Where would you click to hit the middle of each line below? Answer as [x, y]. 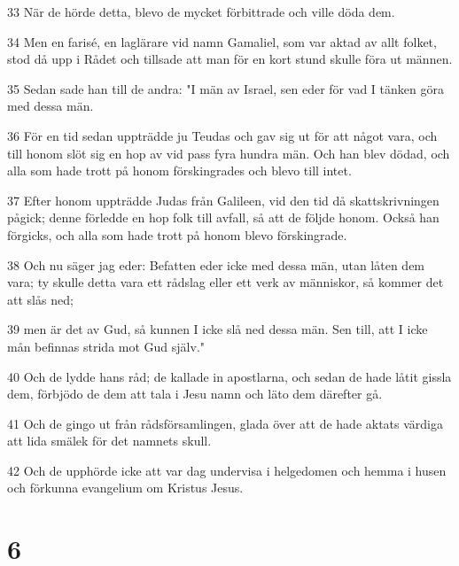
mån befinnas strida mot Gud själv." [106, 346]
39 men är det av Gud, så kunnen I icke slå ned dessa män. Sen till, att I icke [218, 329]
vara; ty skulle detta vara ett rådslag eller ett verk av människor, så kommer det [226, 282]
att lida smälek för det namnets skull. [109, 441]
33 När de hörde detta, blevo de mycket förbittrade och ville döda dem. [201, 12]
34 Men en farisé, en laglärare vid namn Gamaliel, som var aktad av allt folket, [222, 41]
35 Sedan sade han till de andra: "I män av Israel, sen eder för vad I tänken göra [226, 88]
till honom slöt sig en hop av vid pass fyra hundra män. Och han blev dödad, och [229, 153]
